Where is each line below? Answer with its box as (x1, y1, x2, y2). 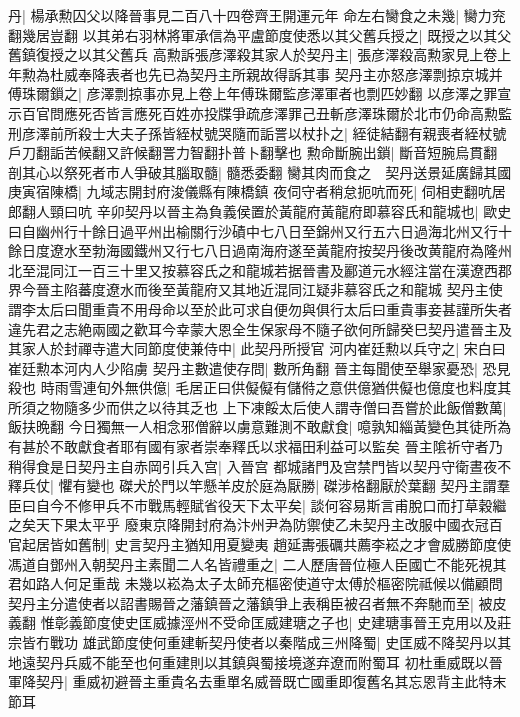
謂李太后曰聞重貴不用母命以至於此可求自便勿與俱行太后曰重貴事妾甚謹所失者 (8, 298, 512, 319)
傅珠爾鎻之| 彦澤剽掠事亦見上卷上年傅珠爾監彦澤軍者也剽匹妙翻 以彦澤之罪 (8, 83, 498, 104)
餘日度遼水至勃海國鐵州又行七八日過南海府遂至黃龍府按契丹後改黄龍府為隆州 (8, 240, 512, 261)
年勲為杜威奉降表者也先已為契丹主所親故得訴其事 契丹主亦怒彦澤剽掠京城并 (8, 63, 503, 84)
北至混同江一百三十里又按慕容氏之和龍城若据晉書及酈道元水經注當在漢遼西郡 (8, 259, 512, 280)
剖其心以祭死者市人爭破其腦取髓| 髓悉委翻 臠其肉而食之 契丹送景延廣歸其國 (8, 161, 512, 182)
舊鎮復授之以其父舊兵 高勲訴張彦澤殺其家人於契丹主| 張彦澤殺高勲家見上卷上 (8, 44, 512, 65)
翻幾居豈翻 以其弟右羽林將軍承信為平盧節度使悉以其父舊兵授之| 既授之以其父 (8, 24, 512, 45)
